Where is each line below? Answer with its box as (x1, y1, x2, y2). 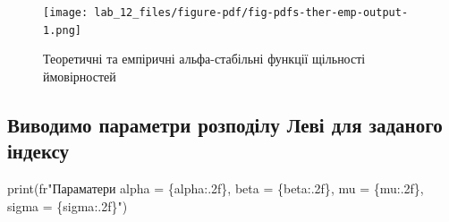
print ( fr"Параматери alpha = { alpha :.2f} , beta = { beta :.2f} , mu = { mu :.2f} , (7, 179, 424, 198)
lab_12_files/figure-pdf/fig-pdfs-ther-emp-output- (94, 6, 409, 19)
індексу (7, 137, 69, 165)
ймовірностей (43, 66, 116, 85)
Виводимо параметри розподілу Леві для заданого (7, 110, 443, 138)
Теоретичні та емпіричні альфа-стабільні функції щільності (43, 49, 366, 68)
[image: (43, 6, 89, 19)
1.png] (43, 23, 81, 37)
